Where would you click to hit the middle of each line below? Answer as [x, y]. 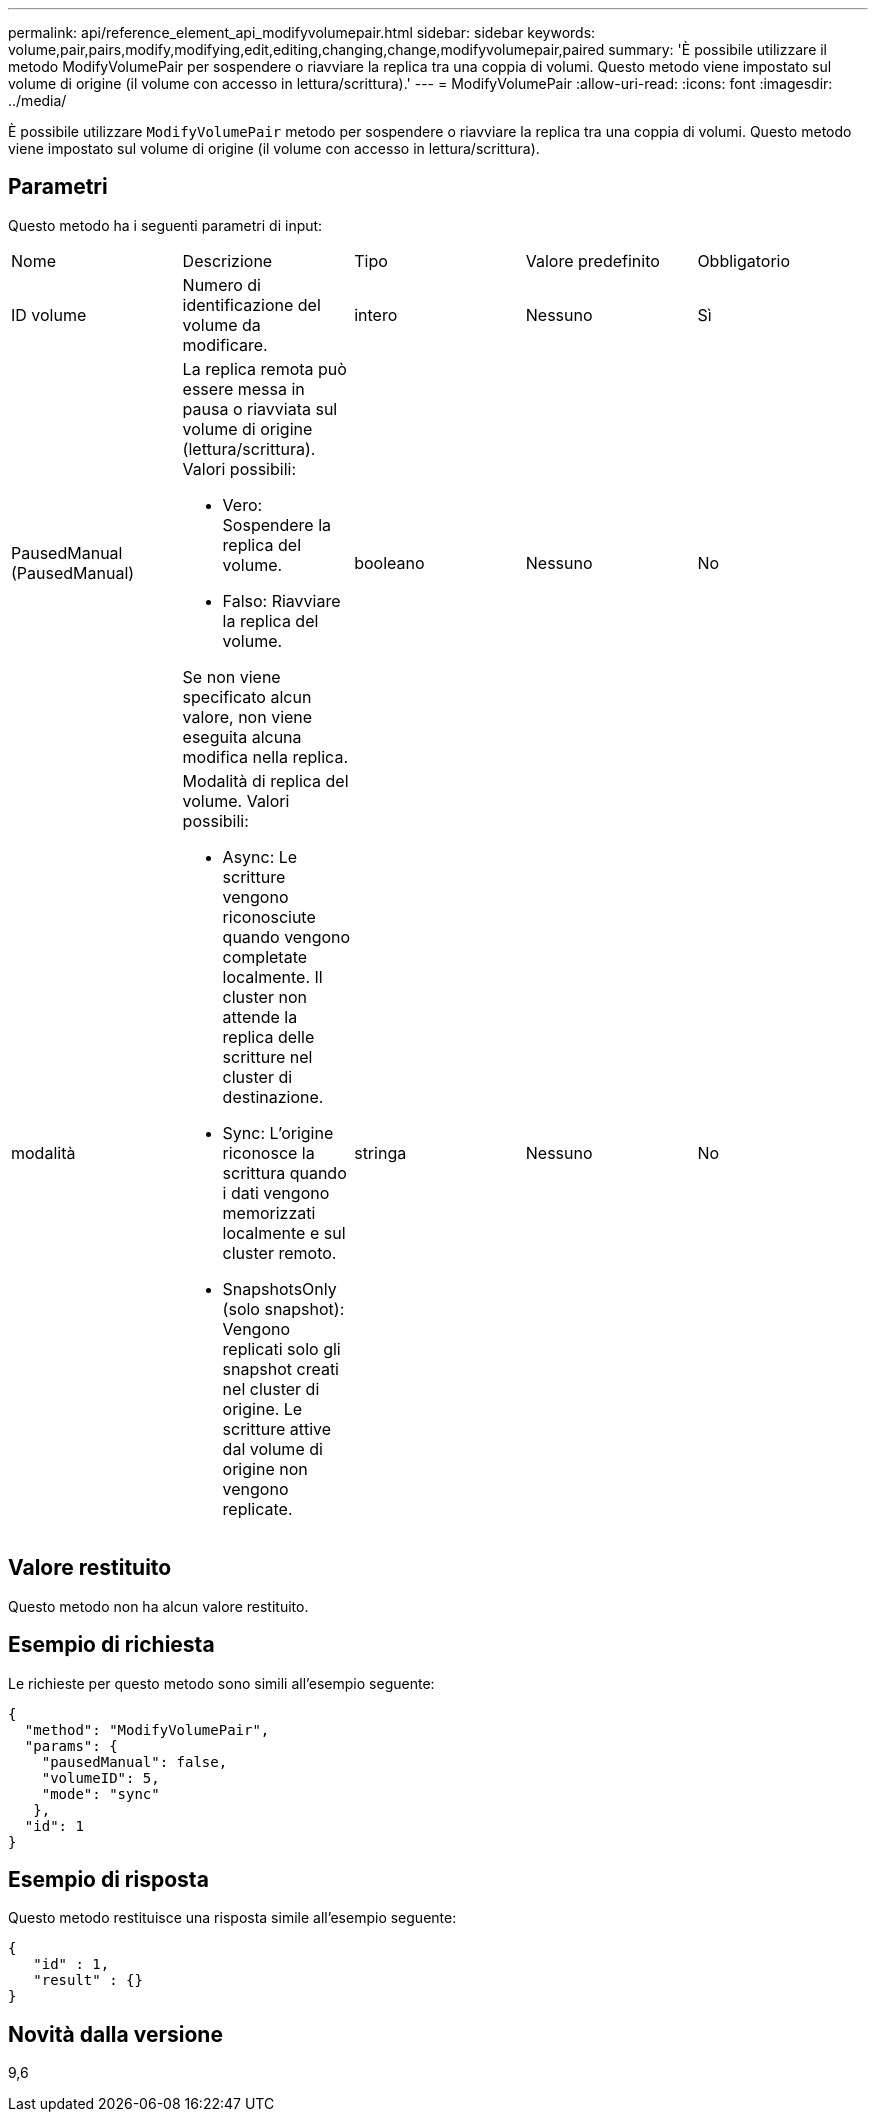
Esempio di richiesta [111, 1645]
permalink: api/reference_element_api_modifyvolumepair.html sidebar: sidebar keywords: [302, 32]
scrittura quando [284, 1172]
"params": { [71, 1745]
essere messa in [243, 388]
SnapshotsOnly [279, 1288]
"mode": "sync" [100, 1793]
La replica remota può [264, 368]
